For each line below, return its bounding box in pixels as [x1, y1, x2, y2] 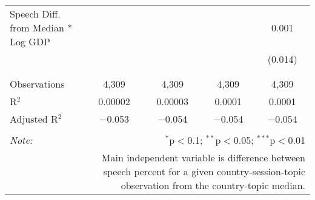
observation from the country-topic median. [121, 178, 305, 192]
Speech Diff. [10, 7, 61, 21]
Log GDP [10, 34, 51, 48]
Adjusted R [10, 112, 58, 126]
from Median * [10, 21, 73, 34]
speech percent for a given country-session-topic [103, 164, 305, 178]
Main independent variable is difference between [101, 150, 305, 164]
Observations [10, 77, 65, 91]
